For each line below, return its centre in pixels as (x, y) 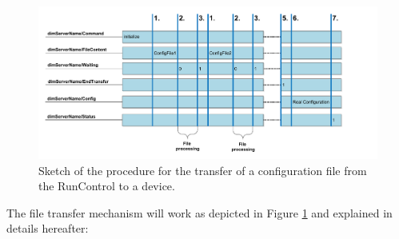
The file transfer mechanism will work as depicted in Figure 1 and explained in (199, 212)
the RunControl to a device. (107, 186)
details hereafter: (48, 228)
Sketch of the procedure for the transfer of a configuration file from (203, 170)
